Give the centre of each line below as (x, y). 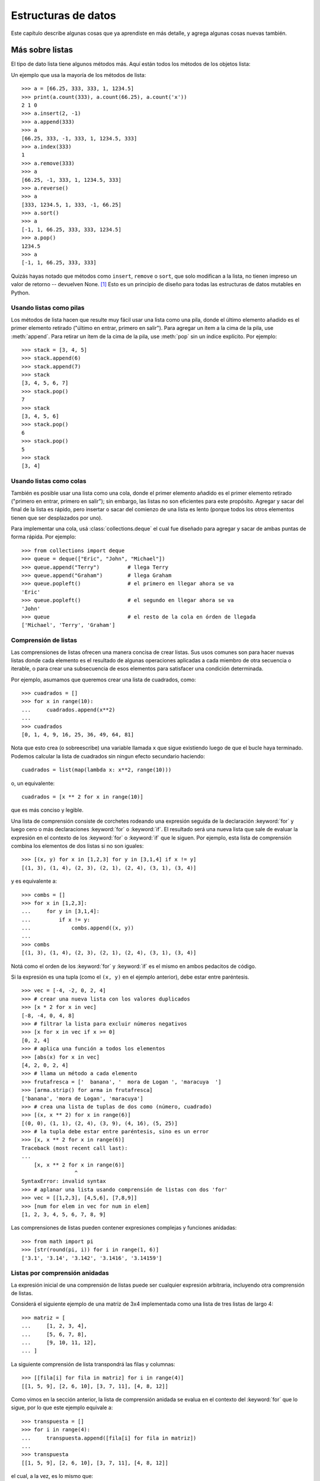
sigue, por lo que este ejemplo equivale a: (62, 1408)
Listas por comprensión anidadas (60, 1273)
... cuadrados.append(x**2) (68, 710)
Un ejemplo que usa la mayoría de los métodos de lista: (79, 75)
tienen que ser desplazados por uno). (57, 518)
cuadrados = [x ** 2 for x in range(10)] (82, 797)
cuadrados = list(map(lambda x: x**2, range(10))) (97, 770)
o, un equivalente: (33, 783)
